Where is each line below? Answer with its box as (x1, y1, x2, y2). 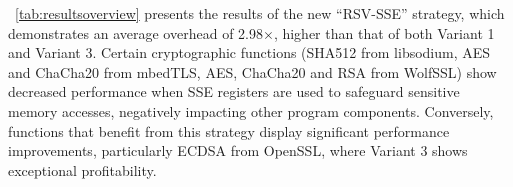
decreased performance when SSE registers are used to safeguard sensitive (8, 81, 460, 102)
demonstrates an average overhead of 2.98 (8, 22, 263, 43)
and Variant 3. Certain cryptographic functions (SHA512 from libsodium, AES (8, 42, 491, 63)
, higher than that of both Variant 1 (273, 22, 495, 43)
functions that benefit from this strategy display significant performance (8, 120, 450, 141)
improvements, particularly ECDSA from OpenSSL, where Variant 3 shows (8, 140, 468, 161)
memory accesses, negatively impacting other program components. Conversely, (8, 100, 494, 121)
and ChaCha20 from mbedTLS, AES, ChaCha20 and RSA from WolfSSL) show (8, 61, 497, 82)
